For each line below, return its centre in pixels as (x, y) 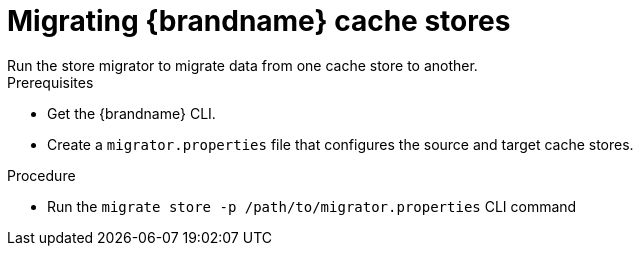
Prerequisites (50, 82)
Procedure (41, 175)
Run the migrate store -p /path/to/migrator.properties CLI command (312, 206)
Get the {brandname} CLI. (131, 113)
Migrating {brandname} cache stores (259, 21)
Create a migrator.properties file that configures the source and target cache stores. (340, 144)
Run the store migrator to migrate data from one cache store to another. (242, 65)
